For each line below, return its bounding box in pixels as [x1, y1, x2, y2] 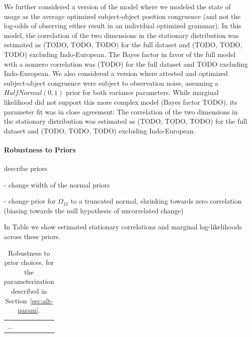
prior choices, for [4, 257, 54, 267]
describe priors [4, 163, 48, 173]
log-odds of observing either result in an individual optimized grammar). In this [4, 20, 241, 31]
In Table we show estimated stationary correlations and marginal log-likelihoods [4, 222, 242, 232]
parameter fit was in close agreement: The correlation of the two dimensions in [4, 106, 238, 116]
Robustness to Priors [4, 144, 76, 154]
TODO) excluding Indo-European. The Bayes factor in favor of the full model [4, 49, 235, 59]
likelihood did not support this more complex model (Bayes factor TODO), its [4, 96, 237, 107]
